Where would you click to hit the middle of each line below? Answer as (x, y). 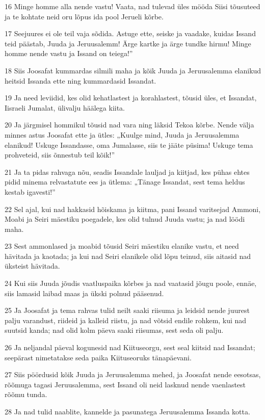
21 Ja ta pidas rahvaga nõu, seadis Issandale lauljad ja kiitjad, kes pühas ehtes (127, 172)
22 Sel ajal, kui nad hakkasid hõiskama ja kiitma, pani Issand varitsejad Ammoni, (133, 209)
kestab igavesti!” (30, 191)
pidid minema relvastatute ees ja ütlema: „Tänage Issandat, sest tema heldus (125, 182)
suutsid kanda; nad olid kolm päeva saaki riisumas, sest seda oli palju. (114, 330)
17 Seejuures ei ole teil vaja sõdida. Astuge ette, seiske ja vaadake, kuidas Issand (130, 33)
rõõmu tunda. (26, 394)
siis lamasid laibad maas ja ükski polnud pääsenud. (84, 293)
